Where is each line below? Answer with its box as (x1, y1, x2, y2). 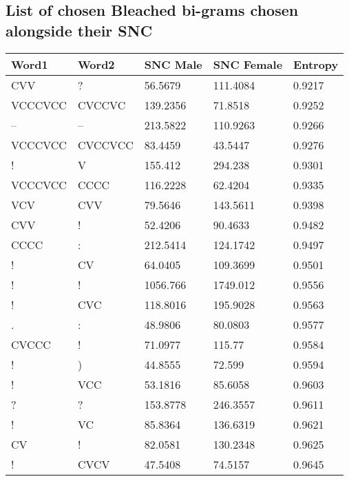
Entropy (293, 56, 339, 72)
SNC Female (213, 56, 283, 72)
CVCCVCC (77, 136, 134, 153)
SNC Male (144, 56, 202, 72)
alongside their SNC (6, 19, 153, 41)
